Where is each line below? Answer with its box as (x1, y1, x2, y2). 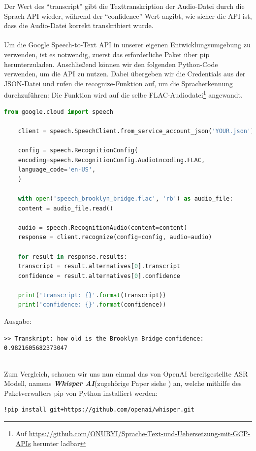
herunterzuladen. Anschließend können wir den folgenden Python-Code (4, 59, 218, 69)
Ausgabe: (4, 316, 32, 326)
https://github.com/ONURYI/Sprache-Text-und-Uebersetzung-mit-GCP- (29, 428, 251, 438)
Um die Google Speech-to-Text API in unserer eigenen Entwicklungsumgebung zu (4, 39, 251, 50)
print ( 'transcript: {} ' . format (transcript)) (18, 291, 166, 299)
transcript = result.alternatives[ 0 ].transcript (18, 263, 180, 270)
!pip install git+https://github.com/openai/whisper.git (4, 406, 194, 414)
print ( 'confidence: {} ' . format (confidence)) (18, 301, 166, 309)
